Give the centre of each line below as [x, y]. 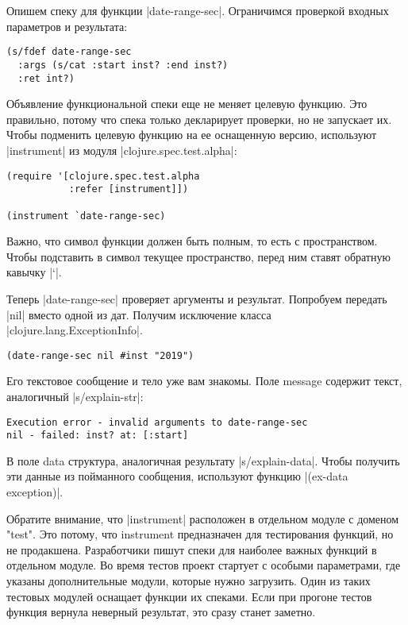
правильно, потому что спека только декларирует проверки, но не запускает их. [199, 119]
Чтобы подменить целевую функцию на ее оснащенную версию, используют [192, 135]
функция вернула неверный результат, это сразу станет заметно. [161, 612]
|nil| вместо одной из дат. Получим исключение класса [139, 314]
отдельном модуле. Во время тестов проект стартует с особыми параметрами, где [204, 565]
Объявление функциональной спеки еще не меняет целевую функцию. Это [187, 104]
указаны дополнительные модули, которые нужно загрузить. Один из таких [189, 581]
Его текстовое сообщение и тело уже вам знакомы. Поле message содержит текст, [204, 381]
